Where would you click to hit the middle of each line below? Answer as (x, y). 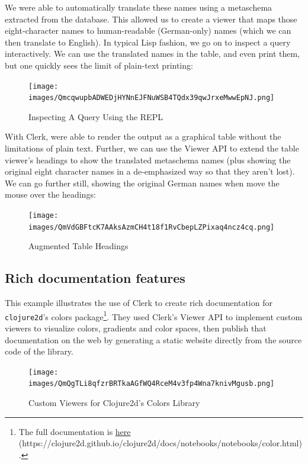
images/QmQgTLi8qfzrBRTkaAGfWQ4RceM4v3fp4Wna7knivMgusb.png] (152, 384)
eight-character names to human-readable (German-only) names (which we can (148, 30)
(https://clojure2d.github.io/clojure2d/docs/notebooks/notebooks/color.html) (160, 443)
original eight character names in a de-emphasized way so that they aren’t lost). (150, 171)
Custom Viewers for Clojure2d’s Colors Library (114, 403)
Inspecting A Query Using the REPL (96, 116)
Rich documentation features (95, 278)
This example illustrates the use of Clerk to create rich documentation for (139, 303)
